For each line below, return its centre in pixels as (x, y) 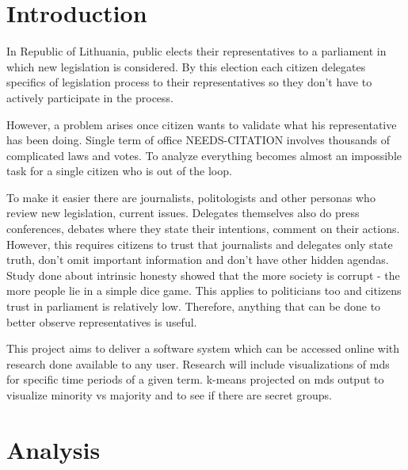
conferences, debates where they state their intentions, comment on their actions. (203, 229)
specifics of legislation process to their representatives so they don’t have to (189, 82)
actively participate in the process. (90, 97)
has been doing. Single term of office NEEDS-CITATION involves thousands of (198, 140)
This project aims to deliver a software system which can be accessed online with (203, 348)
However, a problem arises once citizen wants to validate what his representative (202, 124)
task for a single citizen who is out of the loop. (119, 171)
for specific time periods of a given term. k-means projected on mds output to (195, 379)
